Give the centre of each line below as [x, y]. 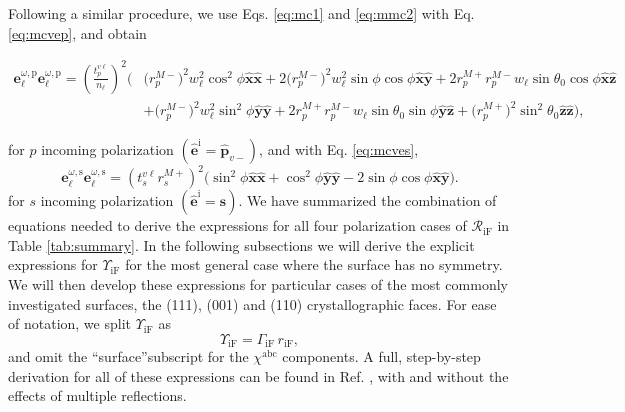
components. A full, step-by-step [381, 356]
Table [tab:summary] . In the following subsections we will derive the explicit [241, 244]
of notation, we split [69, 323]
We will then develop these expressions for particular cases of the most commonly [258, 283]
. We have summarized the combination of [367, 200]
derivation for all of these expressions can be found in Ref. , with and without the [258, 375]
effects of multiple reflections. [97, 395]
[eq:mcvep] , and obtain [77, 32]
